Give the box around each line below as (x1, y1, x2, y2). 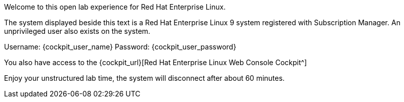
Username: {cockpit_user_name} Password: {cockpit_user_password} (4, 42, 237, 51)
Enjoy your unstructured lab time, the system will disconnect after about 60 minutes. (4, 74, 285, 82)
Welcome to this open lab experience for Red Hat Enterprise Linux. (4, 3, 226, 11)
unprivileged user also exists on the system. (4, 27, 151, 35)
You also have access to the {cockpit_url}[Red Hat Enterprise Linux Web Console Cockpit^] (4, 58, 307, 67)
